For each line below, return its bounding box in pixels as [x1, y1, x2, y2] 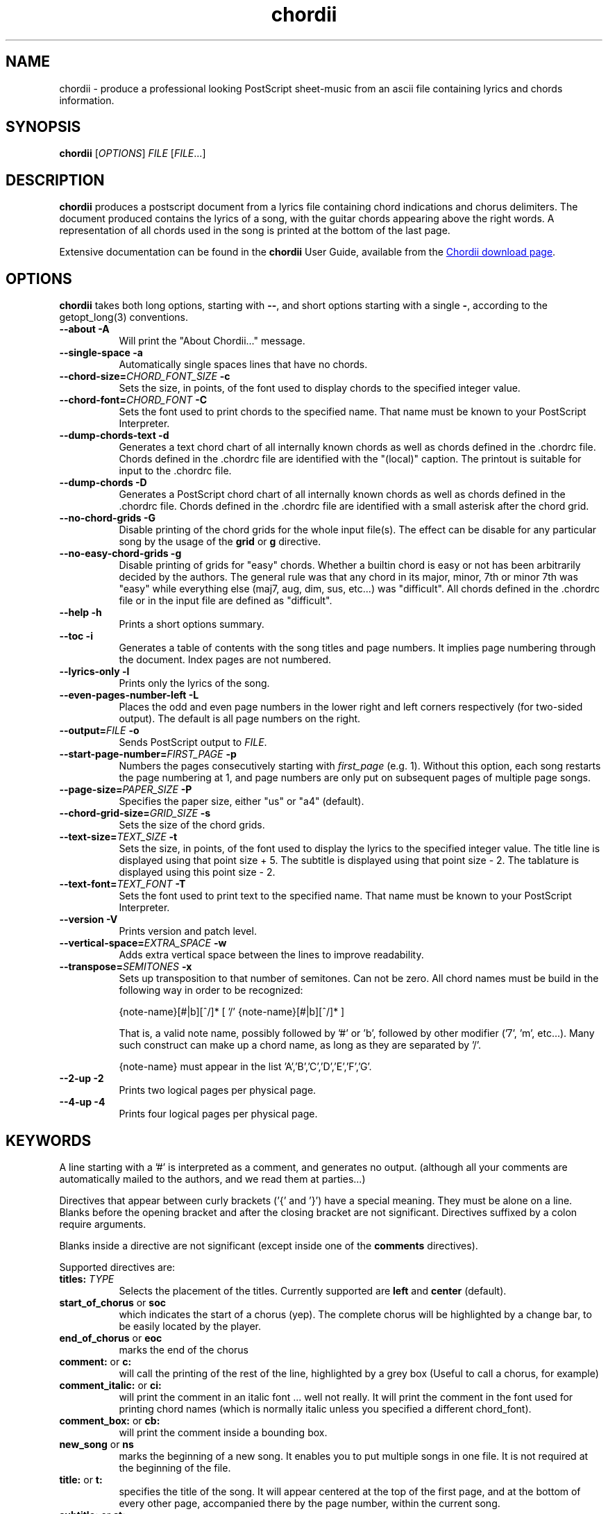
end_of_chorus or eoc [59, 1331, 162, 1344]
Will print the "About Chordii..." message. [119, 335, 305, 347]
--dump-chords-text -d [59, 429, 169, 442]
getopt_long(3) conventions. [59, 311, 188, 324]
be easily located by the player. [119, 1320, 262, 1332]
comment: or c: [59, 1355, 132, 1367]
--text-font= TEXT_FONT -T [59, 878, 186, 890]
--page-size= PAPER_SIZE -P [59, 783, 192, 796]
